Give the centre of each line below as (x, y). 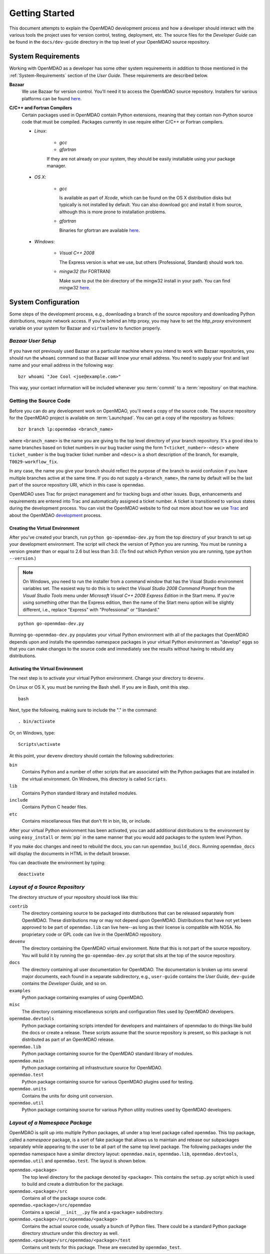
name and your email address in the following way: (61, 365)
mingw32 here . (75, 288)
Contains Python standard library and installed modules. (79, 793)
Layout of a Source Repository (47, 887)
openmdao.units (28, 1089)
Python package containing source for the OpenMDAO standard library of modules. (107, 1054)
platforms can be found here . (52, 98)
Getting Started (42, 13)
